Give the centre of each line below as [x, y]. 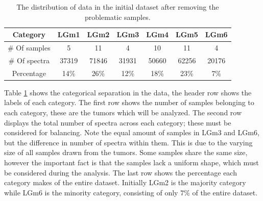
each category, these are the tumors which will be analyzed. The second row [123, 112]
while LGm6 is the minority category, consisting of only [91, 192]
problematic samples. [118, 17]
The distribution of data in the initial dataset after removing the [118, 7]
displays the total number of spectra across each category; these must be [118, 122]
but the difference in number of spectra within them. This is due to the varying [128, 142]
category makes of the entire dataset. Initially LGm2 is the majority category [125, 182]
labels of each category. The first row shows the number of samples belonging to [129, 102]
